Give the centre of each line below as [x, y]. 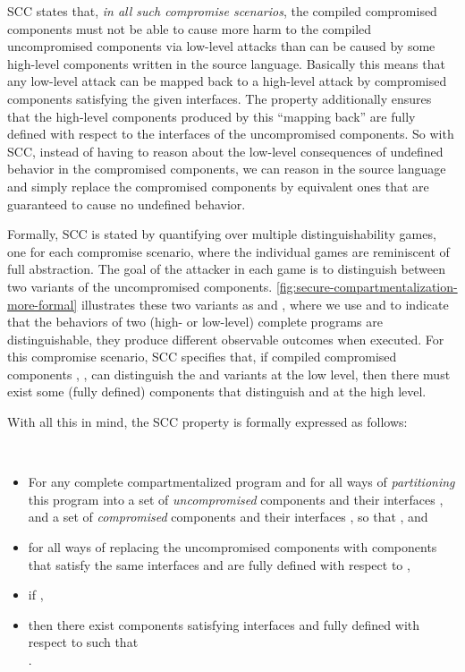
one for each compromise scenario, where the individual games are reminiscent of [228, 251]
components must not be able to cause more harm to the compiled [190, 28]
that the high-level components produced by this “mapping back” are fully [211, 116]
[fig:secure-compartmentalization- [367, 286]
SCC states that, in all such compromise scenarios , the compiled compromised [222, 11]
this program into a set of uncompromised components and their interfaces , [236, 499]
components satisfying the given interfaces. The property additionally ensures [220, 98]
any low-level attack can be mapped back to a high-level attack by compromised [227, 81]
